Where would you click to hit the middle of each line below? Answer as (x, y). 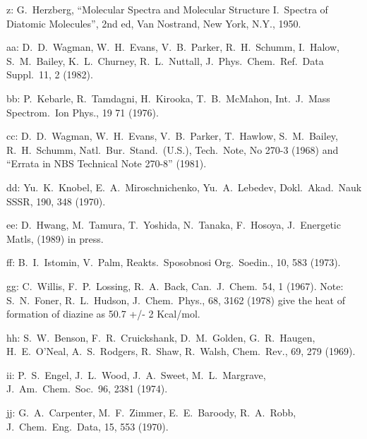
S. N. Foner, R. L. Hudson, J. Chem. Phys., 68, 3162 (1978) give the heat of (176, 300)
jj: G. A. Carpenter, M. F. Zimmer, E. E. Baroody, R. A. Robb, (151, 413)
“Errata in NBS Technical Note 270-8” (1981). (107, 163)
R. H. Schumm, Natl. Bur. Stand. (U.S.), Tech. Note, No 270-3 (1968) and (173, 149)
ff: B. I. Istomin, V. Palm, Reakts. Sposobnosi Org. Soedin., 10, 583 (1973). (174, 262)
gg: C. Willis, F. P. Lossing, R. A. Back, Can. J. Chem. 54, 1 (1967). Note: (175, 285)
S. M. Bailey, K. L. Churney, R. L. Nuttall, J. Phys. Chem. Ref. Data (165, 60)
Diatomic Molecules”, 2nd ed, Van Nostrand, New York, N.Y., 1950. (154, 23)
